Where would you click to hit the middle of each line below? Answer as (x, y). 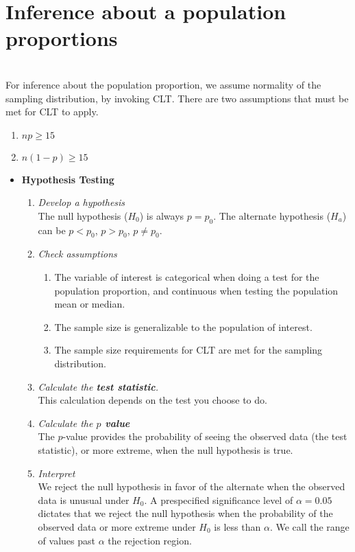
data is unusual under (84, 499)
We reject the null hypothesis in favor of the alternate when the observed (192, 486)
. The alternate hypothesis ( (272, 215)
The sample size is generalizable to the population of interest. (183, 326)
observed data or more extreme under (117, 526)
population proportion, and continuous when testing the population (196, 290)
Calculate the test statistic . (98, 386)
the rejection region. (150, 540)
